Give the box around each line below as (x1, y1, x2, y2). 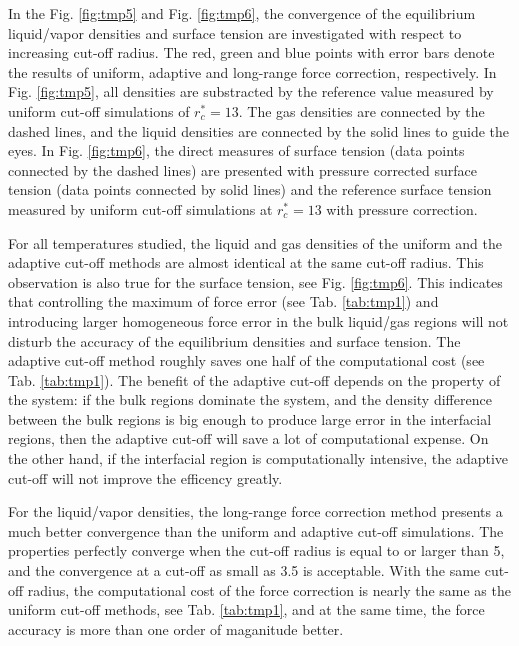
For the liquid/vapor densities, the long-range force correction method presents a (8, 501, 503, 522)
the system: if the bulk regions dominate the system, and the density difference (8, 389, 492, 410)
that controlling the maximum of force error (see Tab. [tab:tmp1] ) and (8, 291, 439, 312)
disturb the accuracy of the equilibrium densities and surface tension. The (8, 330, 461, 351)
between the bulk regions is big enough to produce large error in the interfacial (8, 408, 492, 429)
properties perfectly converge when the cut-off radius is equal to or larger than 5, (8, 540, 505, 561)
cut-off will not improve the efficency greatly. (8, 467, 283, 488)
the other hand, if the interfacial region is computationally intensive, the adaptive (8, 448, 509, 469)
